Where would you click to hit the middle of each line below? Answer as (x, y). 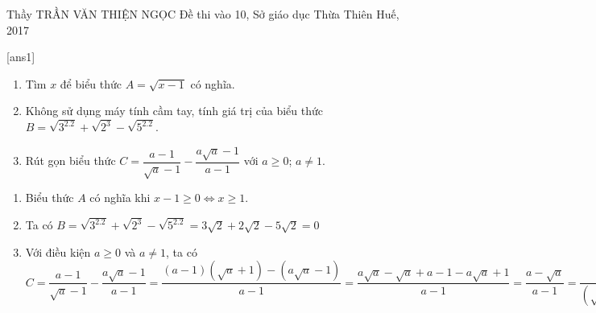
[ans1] (21, 57)
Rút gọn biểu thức (70, 161)
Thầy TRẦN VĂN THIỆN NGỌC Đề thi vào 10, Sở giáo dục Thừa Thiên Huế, (203, 14)
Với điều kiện (58, 251)
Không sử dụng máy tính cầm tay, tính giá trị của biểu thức (174, 111)
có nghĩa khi (120, 198)
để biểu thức (91, 83)
